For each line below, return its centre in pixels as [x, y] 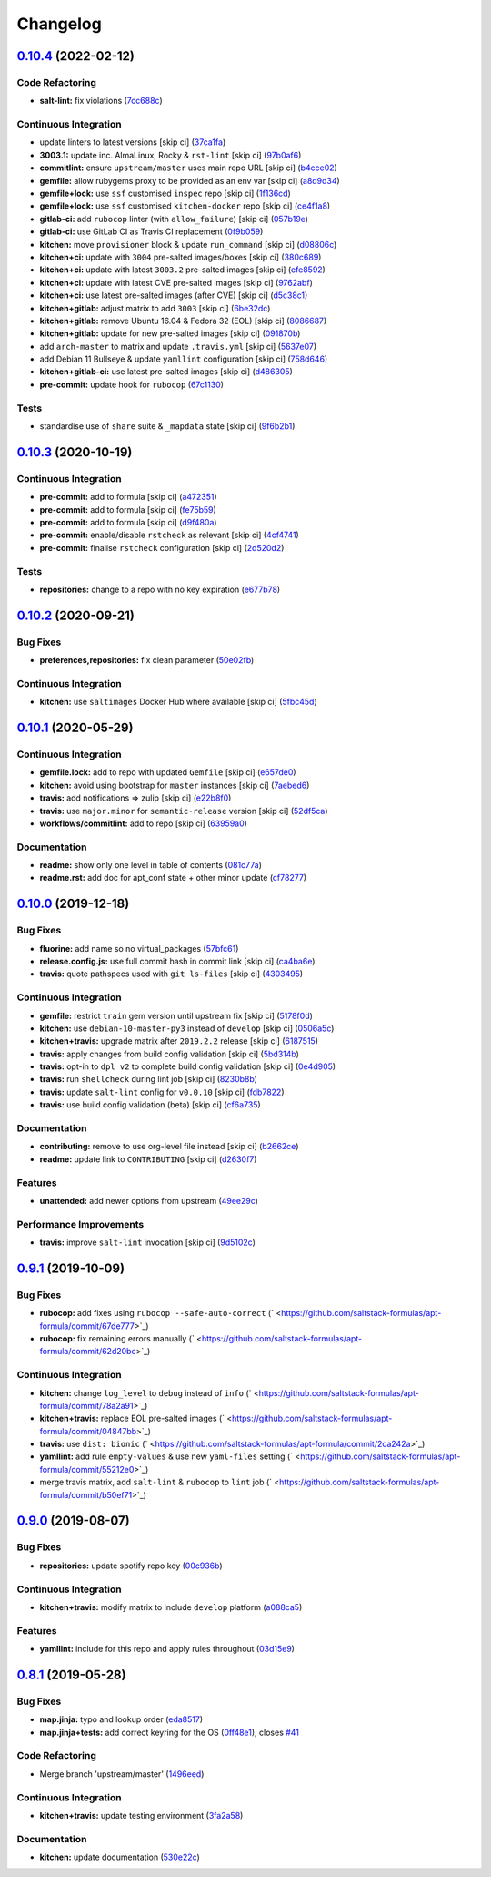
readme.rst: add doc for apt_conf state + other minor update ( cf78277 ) [173, 878]
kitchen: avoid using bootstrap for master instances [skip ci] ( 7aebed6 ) [175, 785]
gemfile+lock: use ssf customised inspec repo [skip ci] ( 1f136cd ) [165, 194]
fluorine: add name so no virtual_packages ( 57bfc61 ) [139, 948]
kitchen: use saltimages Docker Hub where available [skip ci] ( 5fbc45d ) [178, 702]
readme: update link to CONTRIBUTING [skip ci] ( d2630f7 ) [148, 1159]
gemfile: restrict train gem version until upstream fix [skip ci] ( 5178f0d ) [176, 1015]
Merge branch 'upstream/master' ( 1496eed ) [122, 1774]
